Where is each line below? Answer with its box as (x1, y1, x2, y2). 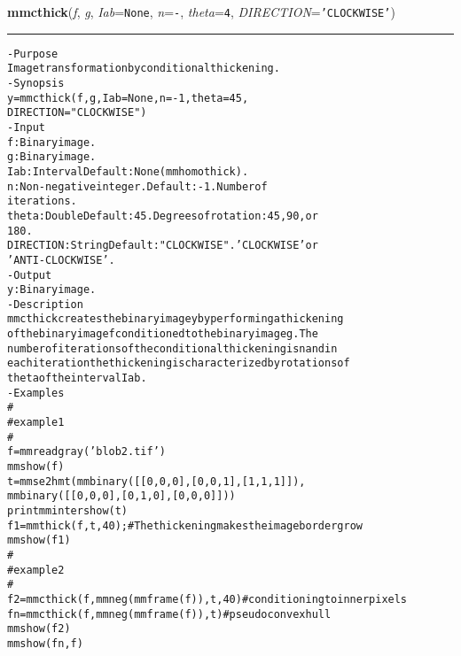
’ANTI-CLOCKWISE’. (7, 253, 115, 266)
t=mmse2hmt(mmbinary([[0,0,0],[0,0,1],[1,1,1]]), (7, 475, 306, 488)
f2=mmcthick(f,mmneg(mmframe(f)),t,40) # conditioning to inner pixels (7, 592, 408, 606)
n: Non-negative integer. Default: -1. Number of (7, 180, 268, 193)
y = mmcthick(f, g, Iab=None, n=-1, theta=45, (7, 91, 249, 104)
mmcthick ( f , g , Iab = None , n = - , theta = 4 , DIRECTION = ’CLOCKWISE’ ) (7, 3, 395, 20)
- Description (7, 297, 83, 311)
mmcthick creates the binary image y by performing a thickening (7, 313, 344, 326)
